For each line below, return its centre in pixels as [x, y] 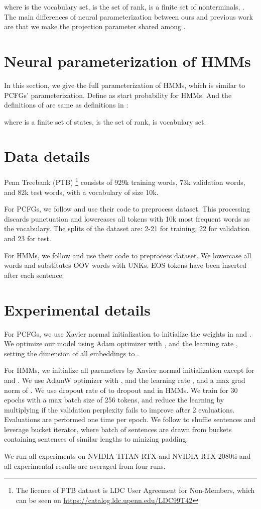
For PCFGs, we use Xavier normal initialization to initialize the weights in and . [128, 333]
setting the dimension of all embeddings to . [72, 353]
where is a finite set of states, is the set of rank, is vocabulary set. [105, 121]
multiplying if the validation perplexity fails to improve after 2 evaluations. [119, 409]
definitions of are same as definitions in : [66, 105]
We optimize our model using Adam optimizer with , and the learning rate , [121, 343]
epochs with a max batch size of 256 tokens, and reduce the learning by [114, 400]
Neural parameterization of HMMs [127, 61]
